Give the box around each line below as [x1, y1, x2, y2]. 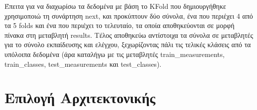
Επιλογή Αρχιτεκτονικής [4, 87, 156, 108]
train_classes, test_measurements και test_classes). [4, 58, 162, 69]
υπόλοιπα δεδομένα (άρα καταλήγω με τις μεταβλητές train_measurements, [4, 49, 225, 59]
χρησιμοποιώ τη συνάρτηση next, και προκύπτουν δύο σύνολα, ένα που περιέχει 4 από [4, 10, 253, 21]
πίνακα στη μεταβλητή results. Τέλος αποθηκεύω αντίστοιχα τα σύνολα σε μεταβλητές [4, 29, 253, 40]
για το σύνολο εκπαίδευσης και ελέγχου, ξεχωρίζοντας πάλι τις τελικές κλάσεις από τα [4, 39, 251, 50]
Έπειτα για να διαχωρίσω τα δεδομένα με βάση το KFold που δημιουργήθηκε [4, 1, 226, 11]
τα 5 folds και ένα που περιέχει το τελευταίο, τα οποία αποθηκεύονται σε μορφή [4, 20, 235, 30]
